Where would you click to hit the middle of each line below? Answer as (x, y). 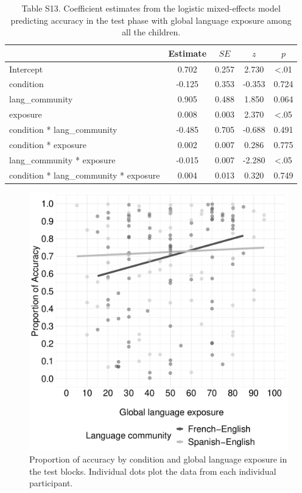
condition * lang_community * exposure (85, 175)
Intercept (26, 69)
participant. (51, 483)
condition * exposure (48, 144)
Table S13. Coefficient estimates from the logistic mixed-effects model (151, 8)
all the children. (151, 32)
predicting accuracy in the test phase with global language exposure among (151, 20)
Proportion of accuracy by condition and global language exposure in (158, 459)
